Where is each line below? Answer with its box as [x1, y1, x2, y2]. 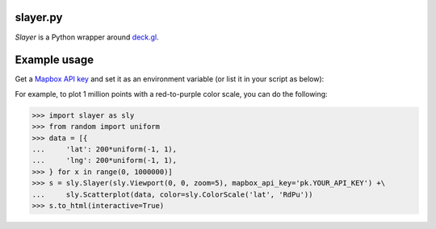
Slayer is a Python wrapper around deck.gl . [15, 32, 159, 42]
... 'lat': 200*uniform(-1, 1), [31, 144, 178, 153]
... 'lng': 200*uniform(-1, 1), [31, 156, 178, 165]
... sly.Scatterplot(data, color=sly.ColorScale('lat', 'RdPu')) [31, 189, 313, 199]
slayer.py [15, 10, 63, 24]
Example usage [15, 53, 94, 67]
